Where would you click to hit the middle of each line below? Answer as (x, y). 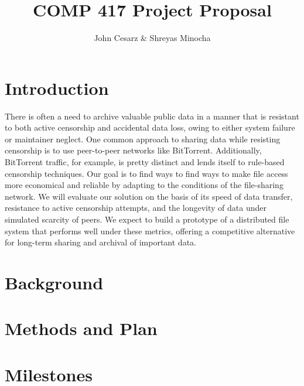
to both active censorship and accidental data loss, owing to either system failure (150, 127)
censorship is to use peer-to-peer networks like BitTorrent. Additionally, (133, 150)
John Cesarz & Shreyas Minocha (152, 38)
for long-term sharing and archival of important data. (100, 242)
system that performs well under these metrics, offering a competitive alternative (150, 230)
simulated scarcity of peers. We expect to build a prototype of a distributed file (147, 219)
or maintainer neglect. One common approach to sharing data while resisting (143, 139)
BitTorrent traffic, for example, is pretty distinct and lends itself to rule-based (145, 162)
